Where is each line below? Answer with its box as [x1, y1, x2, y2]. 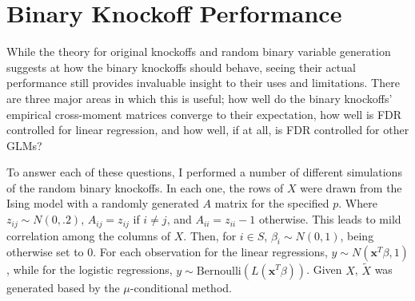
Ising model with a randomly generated [6, 195, 199, 212]
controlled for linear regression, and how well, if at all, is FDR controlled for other [6, 121, 409, 138]
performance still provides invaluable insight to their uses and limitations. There [6, 74, 400, 91]
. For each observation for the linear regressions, [93, 244, 328, 260]
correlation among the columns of [6, 227, 171, 244]
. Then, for [183, 227, 237, 244]
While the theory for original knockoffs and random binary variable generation [6, 43, 391, 60]
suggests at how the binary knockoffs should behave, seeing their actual [6, 58, 356, 75]
